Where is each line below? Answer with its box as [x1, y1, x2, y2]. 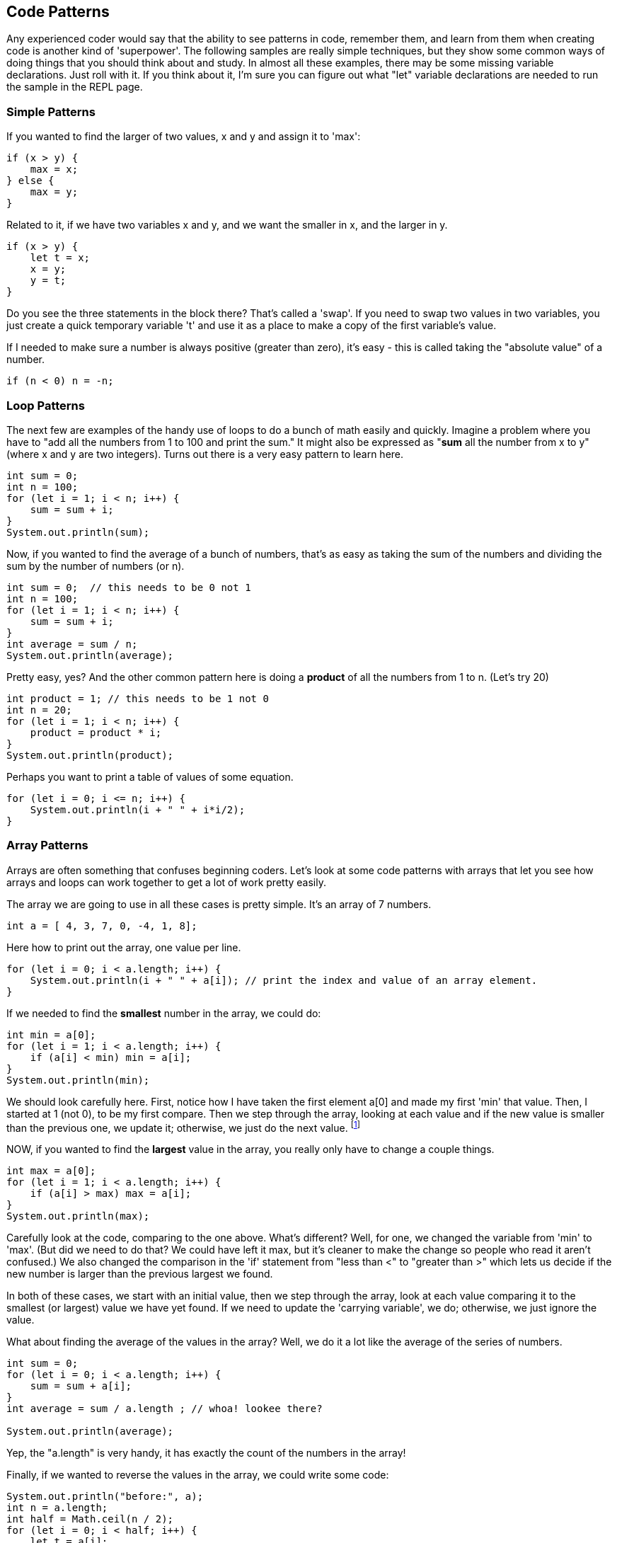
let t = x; [30, 252, 91, 264]
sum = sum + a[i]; [30, 1380, 132, 1392]
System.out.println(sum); [6, 526, 150, 538]
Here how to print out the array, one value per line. [6, 941, 241, 953]
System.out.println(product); [6, 749, 174, 761]
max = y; [30, 186, 79, 198]
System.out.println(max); [6, 1210, 150, 1222]
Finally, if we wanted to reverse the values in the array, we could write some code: [6, 1469, 389, 1481]
